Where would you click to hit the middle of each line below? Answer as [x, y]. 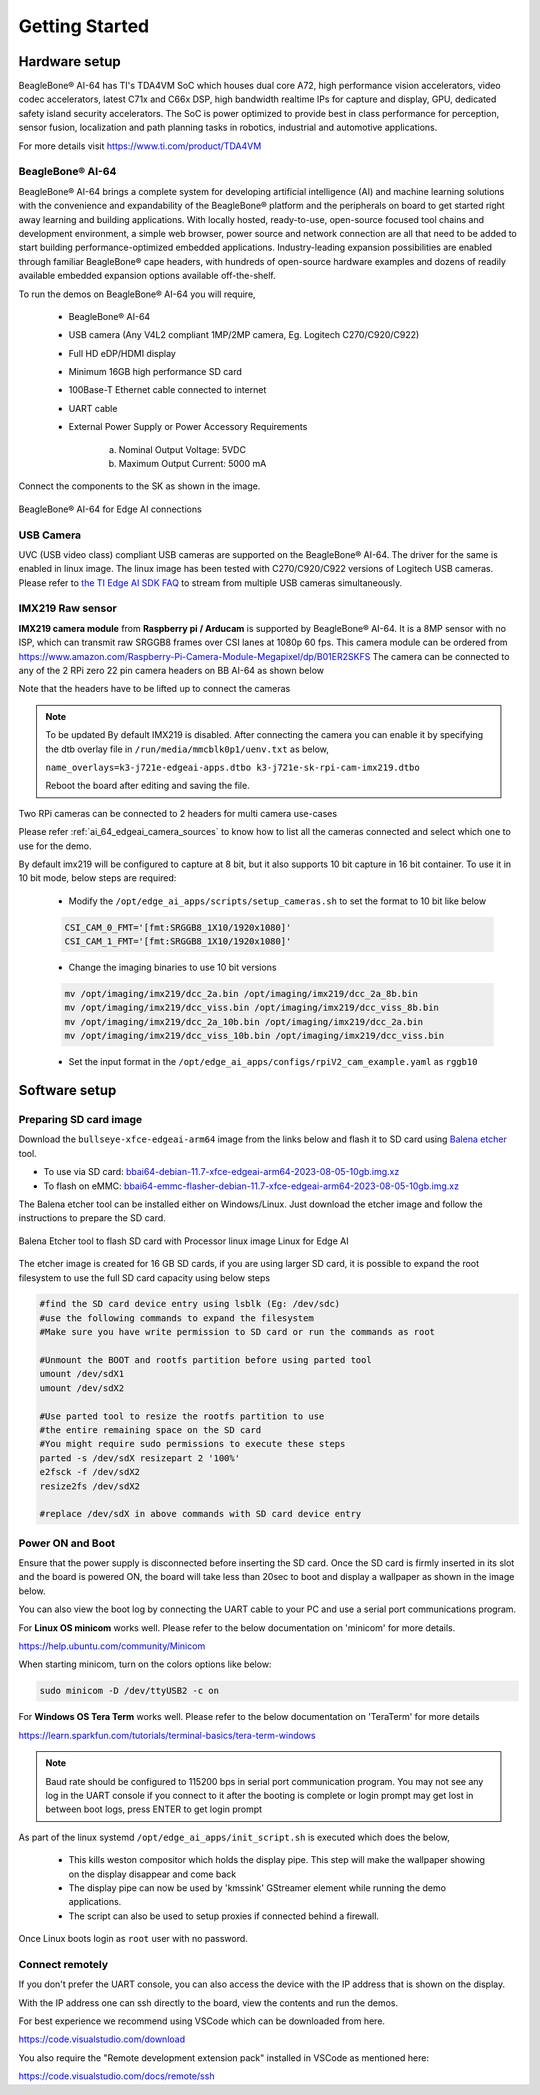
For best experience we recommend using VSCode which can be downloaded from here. [201, 2021]
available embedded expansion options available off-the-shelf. [147, 276]
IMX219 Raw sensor [67, 608]
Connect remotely [63, 1964]
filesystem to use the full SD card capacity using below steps [144, 1277]
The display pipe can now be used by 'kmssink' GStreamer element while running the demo [257, 1887]
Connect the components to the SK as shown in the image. [139, 486]
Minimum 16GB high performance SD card [155, 372]
